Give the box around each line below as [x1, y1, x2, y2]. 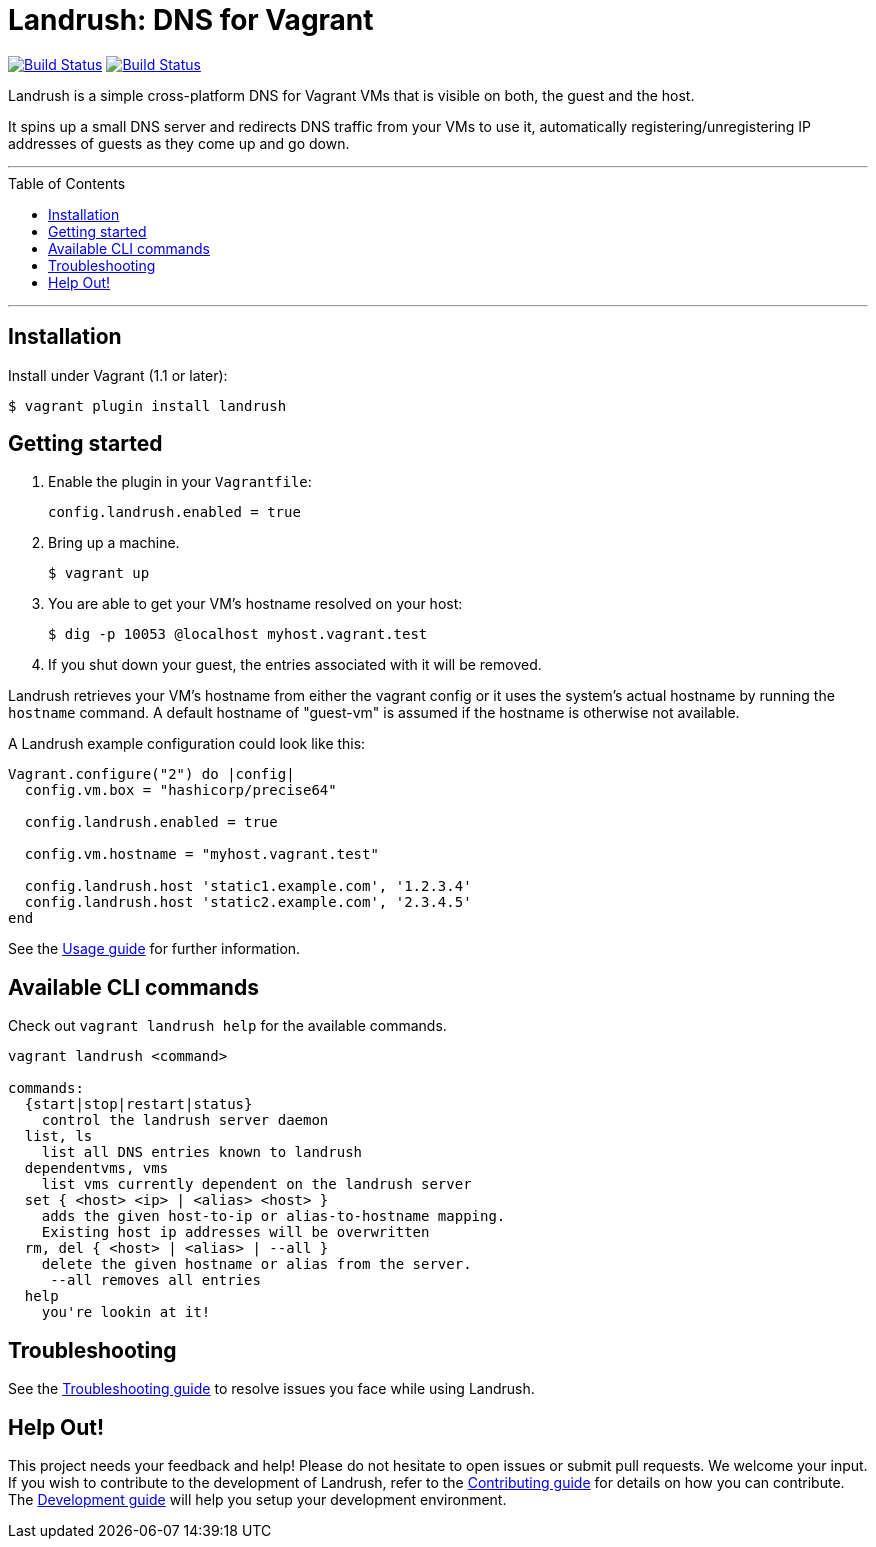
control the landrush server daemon [41, 1112, 329, 1129]
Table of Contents [8, 174, 126, 192]
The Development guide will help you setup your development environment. [8, 1490, 507, 1508]
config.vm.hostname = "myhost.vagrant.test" [24, 846, 379, 863]
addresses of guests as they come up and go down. [8, 134, 350, 152]
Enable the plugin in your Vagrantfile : [48, 473, 312, 491]
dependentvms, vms [24, 1160, 169, 1177]
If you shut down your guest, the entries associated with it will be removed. [48, 656, 542, 674]
